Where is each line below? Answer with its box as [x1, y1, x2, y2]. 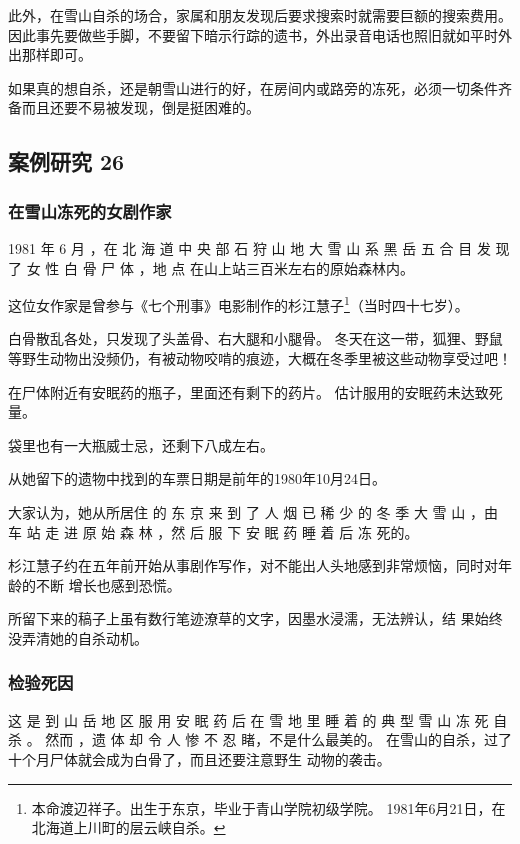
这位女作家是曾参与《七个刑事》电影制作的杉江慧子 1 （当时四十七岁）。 [8, 292, 469, 315]
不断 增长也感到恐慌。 [35, 574, 181, 595]
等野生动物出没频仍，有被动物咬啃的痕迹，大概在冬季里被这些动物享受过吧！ [8, 348, 512, 368]
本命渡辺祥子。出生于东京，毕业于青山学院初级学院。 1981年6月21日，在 [31, 797, 506, 818]
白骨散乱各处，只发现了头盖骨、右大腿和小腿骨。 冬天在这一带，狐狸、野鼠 [8, 328, 503, 349]
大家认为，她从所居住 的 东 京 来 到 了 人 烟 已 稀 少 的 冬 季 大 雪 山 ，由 [8, 501, 498, 522]
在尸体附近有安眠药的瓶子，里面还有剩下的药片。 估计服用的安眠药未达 [8, 381, 475, 402]
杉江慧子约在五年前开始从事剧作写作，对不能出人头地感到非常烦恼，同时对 [8, 555, 498, 576]
